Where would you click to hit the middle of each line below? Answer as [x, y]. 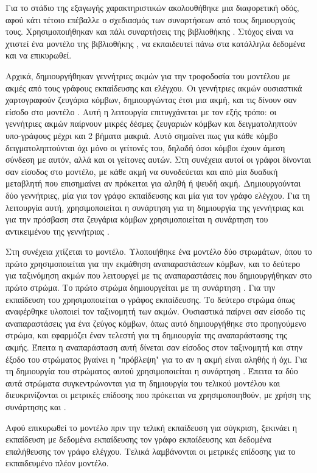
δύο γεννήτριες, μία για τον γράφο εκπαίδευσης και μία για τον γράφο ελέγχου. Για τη [158, 195]
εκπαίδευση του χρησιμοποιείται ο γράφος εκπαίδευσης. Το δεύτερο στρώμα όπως [150, 299]
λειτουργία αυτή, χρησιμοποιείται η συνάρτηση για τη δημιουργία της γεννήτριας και [155, 207]
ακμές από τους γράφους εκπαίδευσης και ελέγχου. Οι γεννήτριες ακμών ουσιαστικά [154, 87]
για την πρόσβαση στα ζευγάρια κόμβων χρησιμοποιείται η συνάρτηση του [137, 219]
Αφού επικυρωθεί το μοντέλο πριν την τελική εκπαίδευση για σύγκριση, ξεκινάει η [151, 427]
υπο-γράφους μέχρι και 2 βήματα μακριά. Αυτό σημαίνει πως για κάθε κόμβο [142, 135]
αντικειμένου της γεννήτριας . [57, 231]
